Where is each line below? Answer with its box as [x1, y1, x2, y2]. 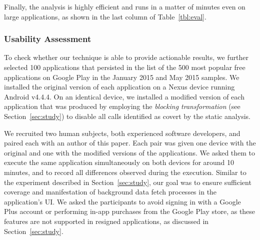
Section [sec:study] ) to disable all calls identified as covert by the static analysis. [4, 110, 250, 121]
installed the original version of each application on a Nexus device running [4, 81, 235, 92]
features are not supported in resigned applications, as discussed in [4, 215, 209, 226]
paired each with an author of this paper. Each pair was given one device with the [4, 137, 256, 148]
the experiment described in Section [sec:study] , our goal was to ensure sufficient [4, 176, 251, 187]
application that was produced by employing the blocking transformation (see [4, 101, 240, 111]
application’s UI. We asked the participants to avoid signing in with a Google [4, 196, 241, 206]
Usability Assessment [4, 32, 91, 45]
